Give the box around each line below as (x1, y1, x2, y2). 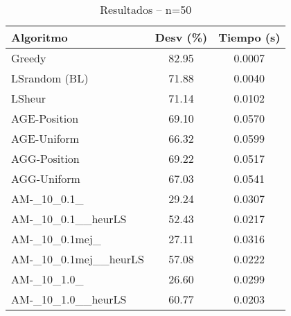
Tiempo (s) (218, 29, 281, 45)
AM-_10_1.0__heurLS (11, 291, 127, 307)
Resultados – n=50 (100, 1, 192, 17)
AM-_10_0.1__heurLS (11, 211, 127, 227)
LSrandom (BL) (11, 70, 89, 86)
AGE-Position (11, 110, 79, 126)
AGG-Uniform (11, 170, 80, 186)
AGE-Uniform (11, 130, 80, 146)
